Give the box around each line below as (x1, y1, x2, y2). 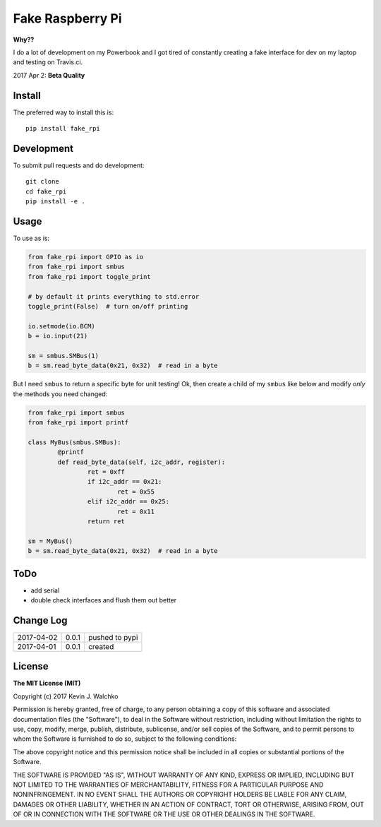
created (88, 641, 114, 651)
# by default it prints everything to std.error (28, 292, 200, 300)
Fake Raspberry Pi (13, 11, 122, 26)
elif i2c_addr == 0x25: (87, 498, 169, 506)
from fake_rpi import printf (28, 419, 129, 427)
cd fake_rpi (25, 187, 67, 196)
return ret (87, 517, 125, 525)
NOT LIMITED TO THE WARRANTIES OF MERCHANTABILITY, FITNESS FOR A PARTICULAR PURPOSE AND (13, 780, 324, 789)
